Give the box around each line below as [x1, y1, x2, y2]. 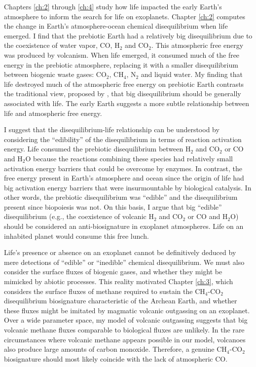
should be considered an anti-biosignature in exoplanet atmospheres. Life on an [4, 221, 244, 231]
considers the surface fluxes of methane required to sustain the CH [4, 286, 205, 296]
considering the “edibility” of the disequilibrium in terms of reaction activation [4, 134, 242, 144]
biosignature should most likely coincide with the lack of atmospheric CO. [4, 353, 228, 364]
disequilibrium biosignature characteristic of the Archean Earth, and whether [4, 295, 237, 306]
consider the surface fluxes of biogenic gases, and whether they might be [4, 266, 222, 277]
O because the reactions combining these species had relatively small [25, 153, 233, 163]
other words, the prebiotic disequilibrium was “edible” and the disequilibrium [4, 192, 238, 202]
